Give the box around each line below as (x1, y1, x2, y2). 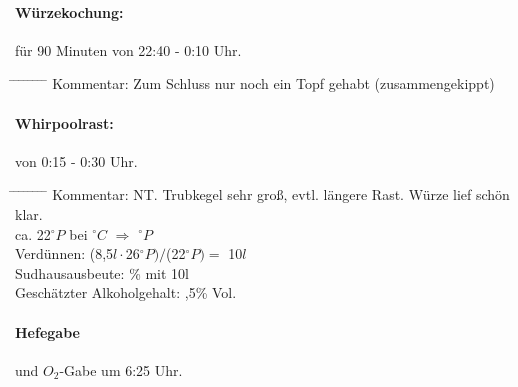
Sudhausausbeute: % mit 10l (15, 262, 190, 283)
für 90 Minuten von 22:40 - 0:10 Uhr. (15, 39, 242, 60)
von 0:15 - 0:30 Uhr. (15, 150, 138, 171)
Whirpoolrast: (15, 112, 114, 133)
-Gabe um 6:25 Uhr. (59, 359, 183, 380)
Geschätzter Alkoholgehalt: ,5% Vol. (15, 282, 237, 303)
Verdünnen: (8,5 (15, 243, 114, 264)
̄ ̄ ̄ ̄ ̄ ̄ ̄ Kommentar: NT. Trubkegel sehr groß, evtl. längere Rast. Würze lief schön (15, 184, 510, 205)
